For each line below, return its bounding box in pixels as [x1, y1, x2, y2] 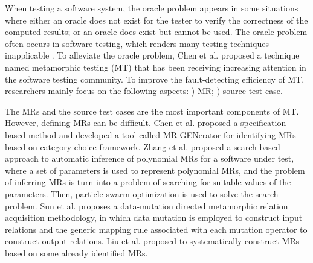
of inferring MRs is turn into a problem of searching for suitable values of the [5, 176, 291, 188]
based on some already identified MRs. [5, 246, 148, 259]
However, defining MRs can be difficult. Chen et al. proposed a [5, 116, 238, 129]
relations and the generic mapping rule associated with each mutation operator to [5, 223, 308, 235]
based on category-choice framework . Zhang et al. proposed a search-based [5, 140, 280, 153]
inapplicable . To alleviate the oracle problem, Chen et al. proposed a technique [5, 49, 300, 62]
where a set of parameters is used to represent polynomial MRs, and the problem [5, 163, 305, 176]
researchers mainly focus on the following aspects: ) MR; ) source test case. [5, 84, 283, 97]
